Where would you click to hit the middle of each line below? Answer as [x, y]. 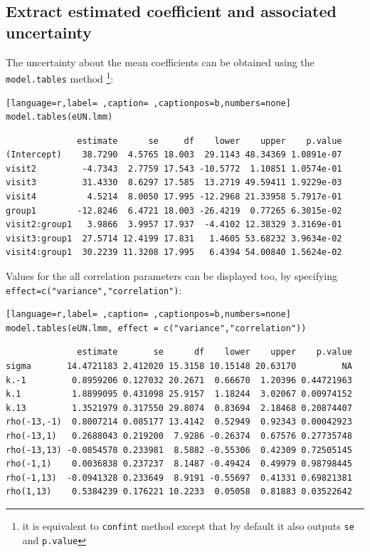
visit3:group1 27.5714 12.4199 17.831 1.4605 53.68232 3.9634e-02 [174, 238]
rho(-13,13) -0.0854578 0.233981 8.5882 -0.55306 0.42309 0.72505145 [179, 450]
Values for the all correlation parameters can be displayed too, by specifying [172, 276]
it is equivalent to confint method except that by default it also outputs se [188, 526]
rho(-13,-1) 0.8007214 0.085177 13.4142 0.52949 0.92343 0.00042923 [179, 422]
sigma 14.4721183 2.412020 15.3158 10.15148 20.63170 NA [179, 366]
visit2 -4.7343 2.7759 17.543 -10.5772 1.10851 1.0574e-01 [174, 168]
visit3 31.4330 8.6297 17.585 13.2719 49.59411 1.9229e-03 [174, 183]
